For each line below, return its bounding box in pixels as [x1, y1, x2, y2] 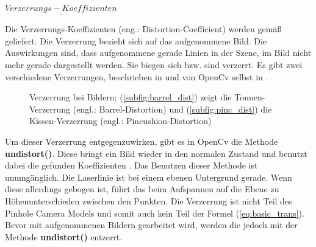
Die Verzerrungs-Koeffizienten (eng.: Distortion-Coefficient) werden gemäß [5, 23, 282, 35]
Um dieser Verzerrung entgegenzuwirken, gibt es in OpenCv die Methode [5, 134, 278, 147]
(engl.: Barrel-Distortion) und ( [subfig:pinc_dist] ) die [73, 102, 272, 115]
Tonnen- [234, 91, 265, 103]
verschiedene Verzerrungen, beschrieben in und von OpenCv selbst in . [5, 70, 268, 83]
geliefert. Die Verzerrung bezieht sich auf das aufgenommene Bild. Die [5, 34, 267, 47]
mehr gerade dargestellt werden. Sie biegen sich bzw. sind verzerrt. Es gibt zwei [5, 58, 303, 71]
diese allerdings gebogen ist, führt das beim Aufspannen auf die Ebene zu [5, 183, 279, 195]
